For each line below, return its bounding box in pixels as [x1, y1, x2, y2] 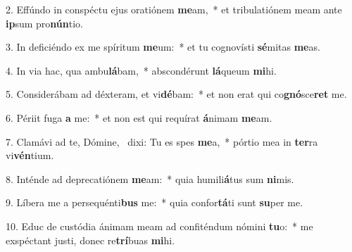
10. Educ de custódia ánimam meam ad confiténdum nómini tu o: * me [6, 218, 313, 233]
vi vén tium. [6, 148, 54, 163]
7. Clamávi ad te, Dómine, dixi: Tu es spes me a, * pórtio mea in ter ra [6, 134, 318, 149]
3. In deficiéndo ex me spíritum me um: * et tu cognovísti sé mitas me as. [6, 39, 320, 54]
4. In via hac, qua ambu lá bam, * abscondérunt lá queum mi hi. [6, 63, 277, 77]
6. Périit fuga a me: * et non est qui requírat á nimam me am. [6, 110, 272, 125]
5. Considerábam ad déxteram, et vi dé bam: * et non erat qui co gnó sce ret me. [6, 87, 347, 101]
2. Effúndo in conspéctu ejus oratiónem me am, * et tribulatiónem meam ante [6, 2, 342, 16]
